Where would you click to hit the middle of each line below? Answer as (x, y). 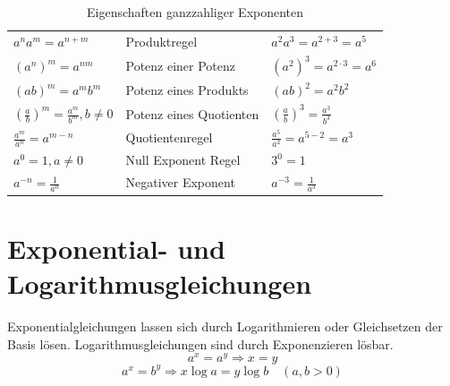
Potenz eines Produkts (187, 90)
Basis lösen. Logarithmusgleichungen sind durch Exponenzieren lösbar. (200, 343)
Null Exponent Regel (183, 160)
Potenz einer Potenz (181, 66)
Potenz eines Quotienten (192, 113)
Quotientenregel (169, 137)
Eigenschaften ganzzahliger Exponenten (195, 12)
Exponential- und (116, 248)
